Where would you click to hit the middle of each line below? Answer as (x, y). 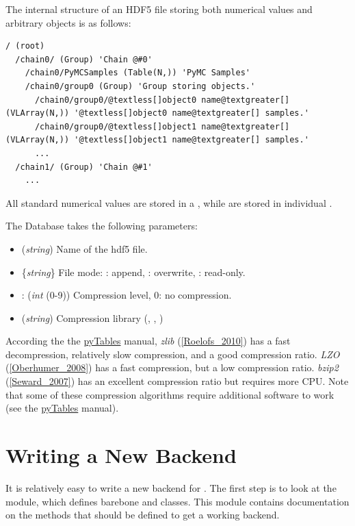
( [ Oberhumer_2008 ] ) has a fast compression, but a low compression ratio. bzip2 (172, 367)
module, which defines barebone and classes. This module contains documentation (177, 501)
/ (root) (25, 46)
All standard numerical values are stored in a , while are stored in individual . (169, 202)
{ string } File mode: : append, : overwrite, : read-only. (133, 272)
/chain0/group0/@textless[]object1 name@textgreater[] (162, 126)
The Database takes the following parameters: (102, 226)
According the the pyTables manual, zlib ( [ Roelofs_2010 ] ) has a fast (148, 341)
